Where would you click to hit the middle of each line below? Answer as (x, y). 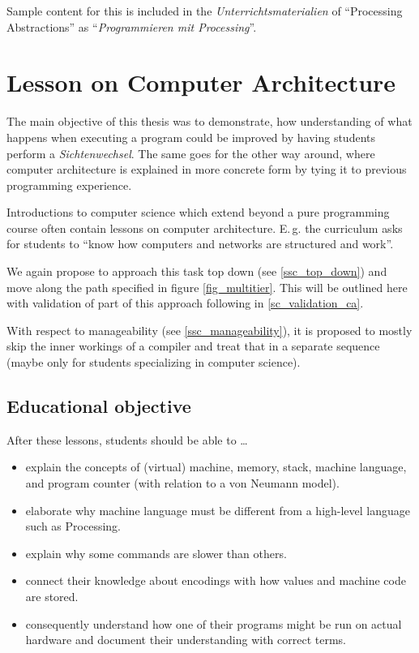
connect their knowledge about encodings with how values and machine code (216, 580)
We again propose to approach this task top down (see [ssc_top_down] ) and (197, 271)
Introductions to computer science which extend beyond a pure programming (198, 212)
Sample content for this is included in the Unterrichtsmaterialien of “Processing (205, 11)
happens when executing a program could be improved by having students (191, 137)
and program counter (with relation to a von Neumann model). (182, 483)
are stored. (52, 596)
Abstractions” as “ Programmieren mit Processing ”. (132, 26)
